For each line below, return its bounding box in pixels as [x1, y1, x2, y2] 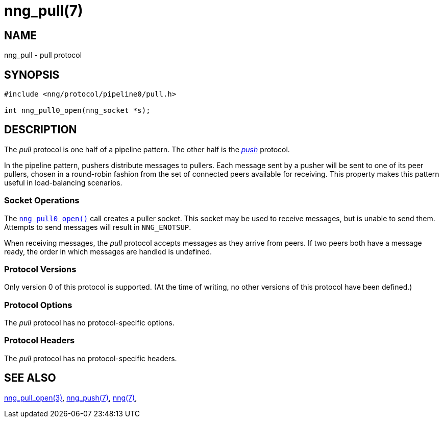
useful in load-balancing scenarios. [4, 178, 122, 187]
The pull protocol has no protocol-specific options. [4, 318, 175, 327]
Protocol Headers [4, 335, 75, 346]
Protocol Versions [4, 264, 77, 274]
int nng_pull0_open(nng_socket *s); [4, 106, 151, 115]
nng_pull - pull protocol [4, 51, 82, 60]
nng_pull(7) [4, 2, 83, 19]
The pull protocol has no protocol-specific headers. [4, 354, 177, 363]
